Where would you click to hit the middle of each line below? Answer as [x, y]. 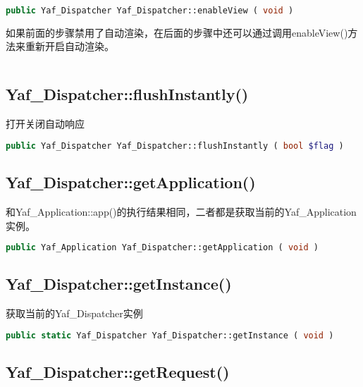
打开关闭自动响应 [45, 124]
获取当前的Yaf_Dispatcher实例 [74, 313]
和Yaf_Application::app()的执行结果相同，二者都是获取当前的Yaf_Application [181, 211]
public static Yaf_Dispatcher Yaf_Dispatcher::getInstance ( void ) [170, 335]
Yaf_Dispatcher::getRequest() [118, 372]
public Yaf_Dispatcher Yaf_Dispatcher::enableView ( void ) [150, 11]
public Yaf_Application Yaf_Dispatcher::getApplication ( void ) [162, 248]
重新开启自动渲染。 [69, 46]
